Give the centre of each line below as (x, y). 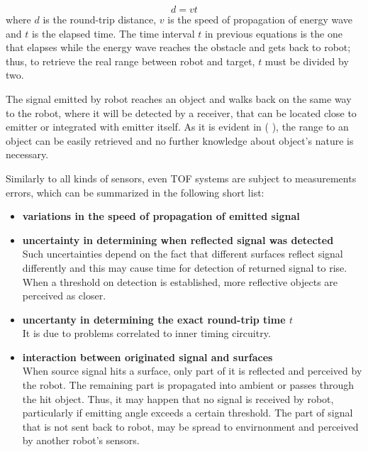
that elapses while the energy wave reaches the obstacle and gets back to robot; (178, 47)
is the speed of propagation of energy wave (260, 19)
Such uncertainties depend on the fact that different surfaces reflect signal (183, 254)
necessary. (27, 154)
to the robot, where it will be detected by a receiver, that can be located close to (181, 112)
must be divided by (307, 61)
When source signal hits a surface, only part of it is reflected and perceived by (192, 371)
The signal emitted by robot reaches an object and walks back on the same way (179, 98)
